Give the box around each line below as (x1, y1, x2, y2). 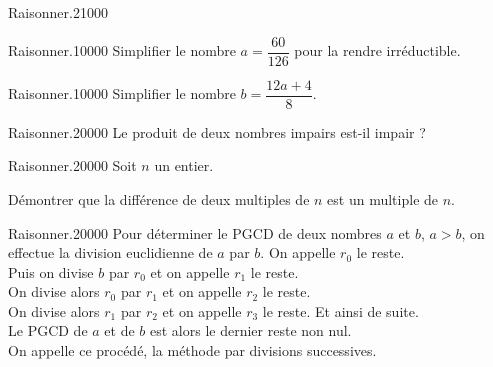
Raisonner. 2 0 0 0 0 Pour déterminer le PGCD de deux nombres (8, 222, 382, 243)
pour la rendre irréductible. (294, 40, 461, 61)
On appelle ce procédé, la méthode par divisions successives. (8, 340, 377, 361)
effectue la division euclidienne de (8, 242, 213, 263)
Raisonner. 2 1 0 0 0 (8, 2, 108, 22)
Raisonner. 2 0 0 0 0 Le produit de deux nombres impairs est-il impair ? (8, 121, 426, 142)
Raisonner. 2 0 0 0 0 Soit (8, 155, 137, 176)
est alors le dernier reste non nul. (150, 320, 352, 341)
